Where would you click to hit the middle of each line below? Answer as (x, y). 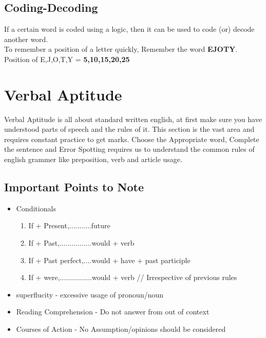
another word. (26, 39)
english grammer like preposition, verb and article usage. (93, 159)
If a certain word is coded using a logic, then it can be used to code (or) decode (129, 29)
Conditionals (36, 208)
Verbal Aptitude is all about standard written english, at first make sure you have (133, 119)
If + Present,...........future (69, 225)
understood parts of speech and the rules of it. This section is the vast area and (129, 129)
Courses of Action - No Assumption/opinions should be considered (121, 329)
